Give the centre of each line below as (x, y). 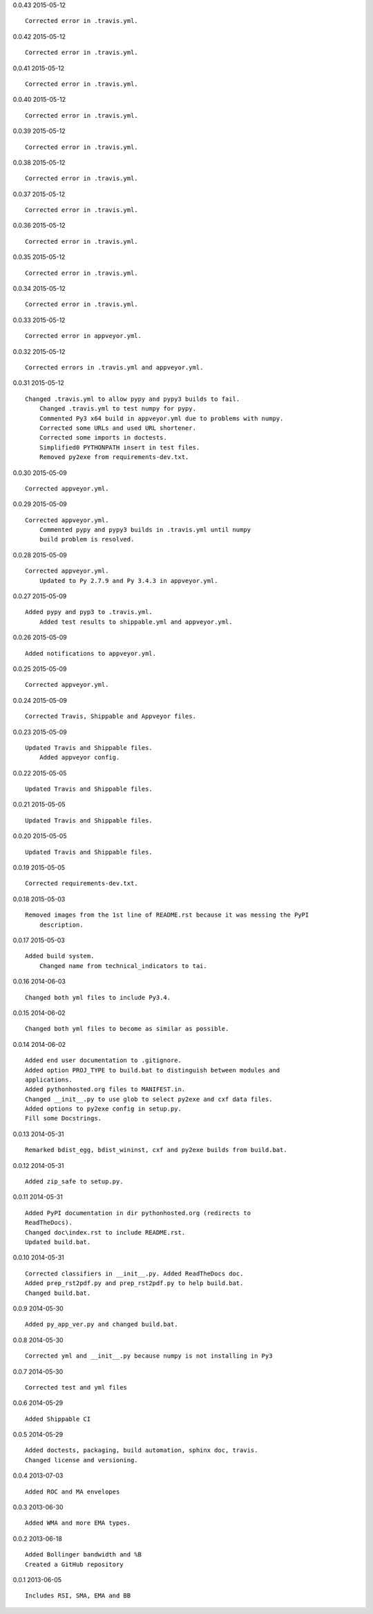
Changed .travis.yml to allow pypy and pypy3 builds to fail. (133, 399)
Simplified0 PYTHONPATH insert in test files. (119, 447)
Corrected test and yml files (76, 1387)
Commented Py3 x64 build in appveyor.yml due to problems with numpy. (161, 418)
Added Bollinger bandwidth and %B (83, 1555)
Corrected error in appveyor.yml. (83, 336)
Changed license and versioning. (82, 1460)
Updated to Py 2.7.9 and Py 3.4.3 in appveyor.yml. (128, 581)
